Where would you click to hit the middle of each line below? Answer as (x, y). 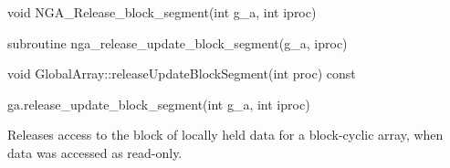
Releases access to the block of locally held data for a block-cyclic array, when (225, 135)
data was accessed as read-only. (95, 152)
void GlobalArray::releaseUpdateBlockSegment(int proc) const (182, 73)
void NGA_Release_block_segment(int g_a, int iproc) (162, 12)
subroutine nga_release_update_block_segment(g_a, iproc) (178, 42)
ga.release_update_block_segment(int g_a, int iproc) (159, 104)
